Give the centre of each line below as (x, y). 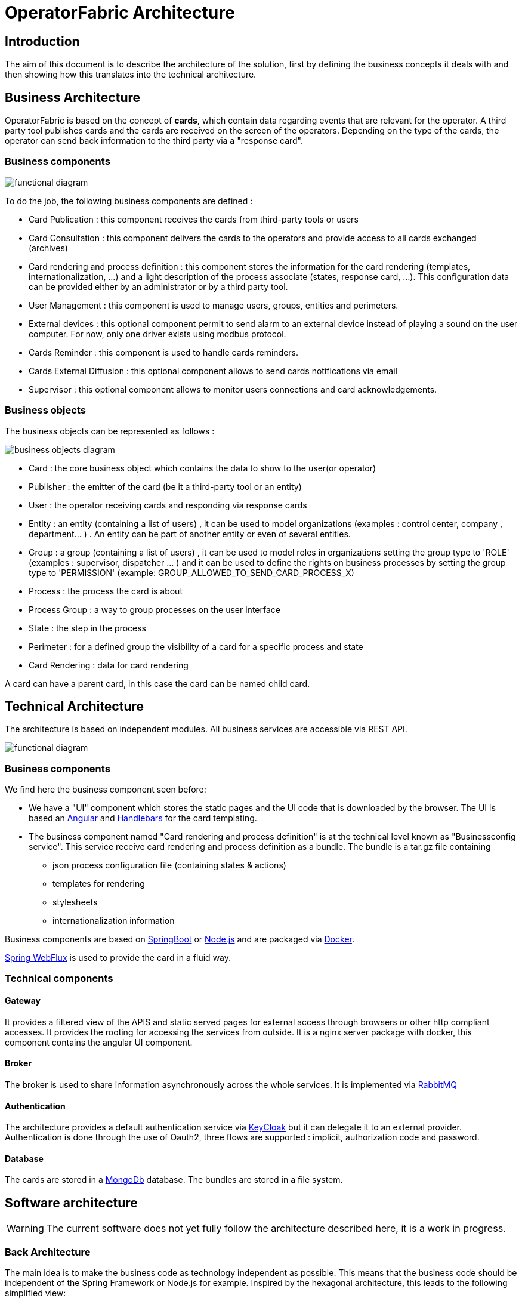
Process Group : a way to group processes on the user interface (155, 609)
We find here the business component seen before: (106, 790)
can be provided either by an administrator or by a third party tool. (158, 286)
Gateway (23, 1001)
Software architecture (71, 1203)
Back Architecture (48, 1252)
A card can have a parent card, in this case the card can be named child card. (157, 683)
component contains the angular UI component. (99, 1042)
